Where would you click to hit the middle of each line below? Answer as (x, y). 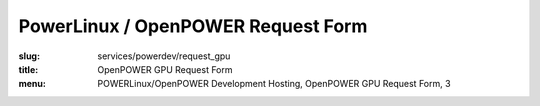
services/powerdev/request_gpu (164, 56)
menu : (32, 84)
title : (28, 69)
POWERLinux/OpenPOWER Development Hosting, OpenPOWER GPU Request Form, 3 (274, 84)
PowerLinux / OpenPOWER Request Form (193, 26)
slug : (29, 56)
